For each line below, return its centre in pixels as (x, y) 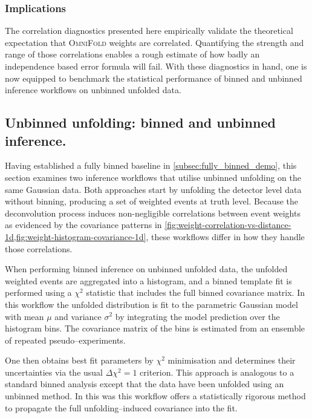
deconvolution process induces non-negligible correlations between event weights (153, 213)
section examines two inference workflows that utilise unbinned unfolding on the (153, 177)
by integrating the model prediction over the (197, 316)
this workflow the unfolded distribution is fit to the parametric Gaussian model (151, 304)
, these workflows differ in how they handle (225, 236)
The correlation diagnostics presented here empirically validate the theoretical (149, 31)
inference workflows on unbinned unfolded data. (93, 90)
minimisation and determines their (232, 360)
